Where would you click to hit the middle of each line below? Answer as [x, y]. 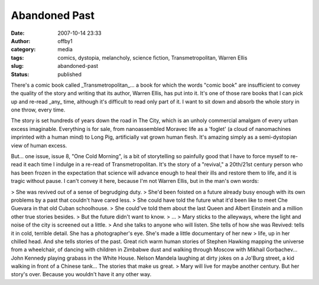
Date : [18, 33]
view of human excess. [39, 145]
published [70, 74]
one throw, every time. [38, 110]
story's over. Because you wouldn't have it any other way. [81, 274]
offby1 [65, 41]
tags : [17, 58]
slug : [17, 66]
